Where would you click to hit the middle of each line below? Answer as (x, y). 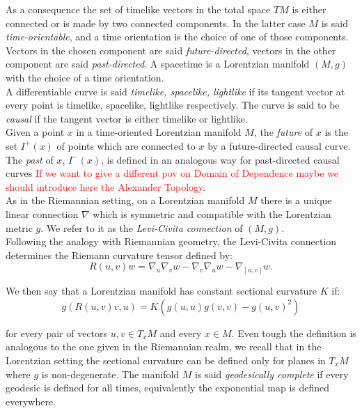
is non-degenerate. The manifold (110, 374)
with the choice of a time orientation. (85, 77)
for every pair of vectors (57, 333)
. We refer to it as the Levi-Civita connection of (142, 227)
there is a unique (296, 200)
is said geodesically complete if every (272, 374)
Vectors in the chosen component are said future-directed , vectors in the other (171, 50)
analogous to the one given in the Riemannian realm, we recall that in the (164, 346)
